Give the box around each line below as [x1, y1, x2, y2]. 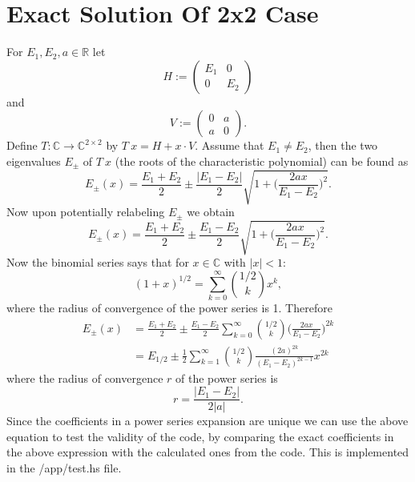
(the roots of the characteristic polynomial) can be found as [115, 152, 409, 169]
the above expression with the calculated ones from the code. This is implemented [6, 444, 409, 460]
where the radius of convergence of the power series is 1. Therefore [6, 299, 332, 316]
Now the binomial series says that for [6, 254, 189, 271]
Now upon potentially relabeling [6, 203, 165, 220]
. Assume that [195, 137, 264, 154]
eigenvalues [6, 152, 61, 169]
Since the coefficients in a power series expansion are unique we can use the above [6, 412, 409, 429]
